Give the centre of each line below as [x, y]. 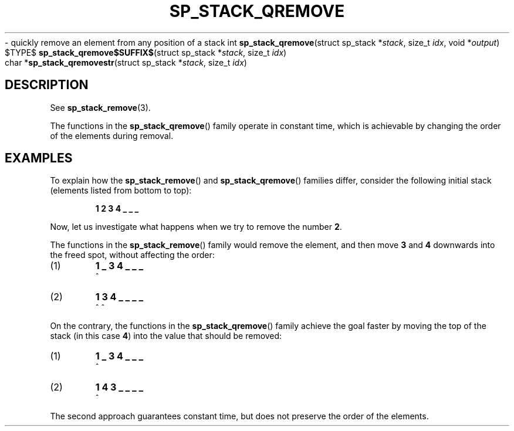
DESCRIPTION [47, 85]
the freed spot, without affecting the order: [132, 255]
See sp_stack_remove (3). [100, 107]
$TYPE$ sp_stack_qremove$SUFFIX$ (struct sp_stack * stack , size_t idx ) [146, 52]
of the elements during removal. [112, 135]
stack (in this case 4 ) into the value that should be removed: [166, 336]
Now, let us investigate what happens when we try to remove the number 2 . [196, 227]
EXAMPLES [39, 158]
